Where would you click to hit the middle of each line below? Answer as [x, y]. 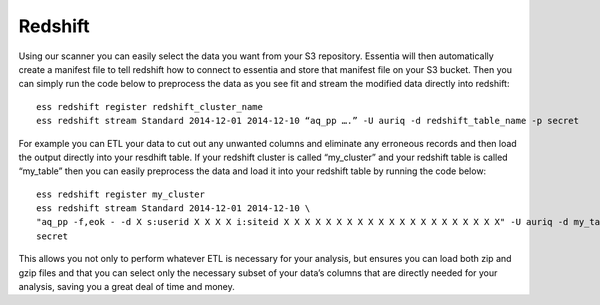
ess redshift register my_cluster [120, 194]
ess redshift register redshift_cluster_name [150, 106]
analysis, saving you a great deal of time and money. [126, 287]
